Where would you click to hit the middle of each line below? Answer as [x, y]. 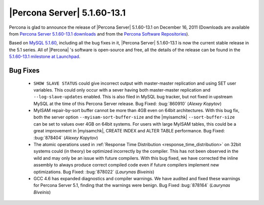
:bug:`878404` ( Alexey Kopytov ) [66, 138]
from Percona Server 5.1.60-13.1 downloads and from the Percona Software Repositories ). [99, 34]
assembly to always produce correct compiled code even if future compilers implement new [126, 165]
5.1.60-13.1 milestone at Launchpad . [45, 56]
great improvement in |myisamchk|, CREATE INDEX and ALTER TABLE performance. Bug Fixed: [129, 131]
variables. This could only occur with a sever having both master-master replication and [122, 90]
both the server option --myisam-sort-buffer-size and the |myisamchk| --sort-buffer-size [134, 117]
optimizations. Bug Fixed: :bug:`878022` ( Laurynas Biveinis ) [94, 172]
